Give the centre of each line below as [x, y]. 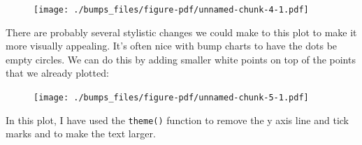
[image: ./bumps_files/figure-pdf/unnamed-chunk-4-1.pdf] [171, 10]
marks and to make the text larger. [81, 133]
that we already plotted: [57, 73]
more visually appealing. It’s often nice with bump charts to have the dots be [172, 46]
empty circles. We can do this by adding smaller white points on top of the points [181, 59]
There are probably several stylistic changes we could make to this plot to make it [181, 32]
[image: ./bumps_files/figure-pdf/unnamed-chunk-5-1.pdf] [171, 98]
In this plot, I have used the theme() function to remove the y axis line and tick [177, 120]
